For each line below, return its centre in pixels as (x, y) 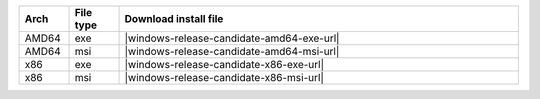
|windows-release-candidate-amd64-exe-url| (232, 38)
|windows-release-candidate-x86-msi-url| (224, 77)
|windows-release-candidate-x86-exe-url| (224, 64)
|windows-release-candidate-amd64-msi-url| (232, 51)
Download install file (174, 18)
